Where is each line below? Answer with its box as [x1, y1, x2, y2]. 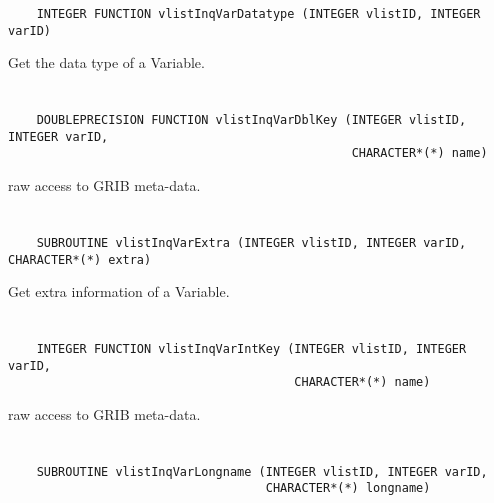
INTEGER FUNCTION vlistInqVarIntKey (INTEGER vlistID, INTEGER [36, 341, 467, 356]
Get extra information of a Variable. [8, 281, 230, 302]
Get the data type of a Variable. [8, 52, 205, 73]
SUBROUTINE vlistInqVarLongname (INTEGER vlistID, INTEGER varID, [36, 464, 488, 479]
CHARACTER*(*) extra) [8, 252, 152, 267]
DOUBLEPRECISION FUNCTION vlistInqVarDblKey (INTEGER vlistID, [36, 113, 467, 128]
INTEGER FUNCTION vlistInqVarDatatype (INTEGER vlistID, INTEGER [36, 7, 481, 21]
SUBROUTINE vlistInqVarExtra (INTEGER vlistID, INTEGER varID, [36, 235, 467, 250]
